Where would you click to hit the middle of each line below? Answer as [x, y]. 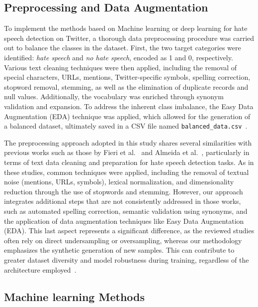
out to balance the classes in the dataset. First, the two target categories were [123, 48]
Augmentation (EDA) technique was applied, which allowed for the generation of [127, 116]
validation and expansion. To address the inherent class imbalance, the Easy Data [129, 106]
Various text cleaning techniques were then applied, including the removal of [121, 67]
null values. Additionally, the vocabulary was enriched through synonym [114, 96]
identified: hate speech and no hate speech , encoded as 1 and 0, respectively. [119, 57]
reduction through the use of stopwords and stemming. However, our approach [124, 191]
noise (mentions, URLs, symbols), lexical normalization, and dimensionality [119, 182]
